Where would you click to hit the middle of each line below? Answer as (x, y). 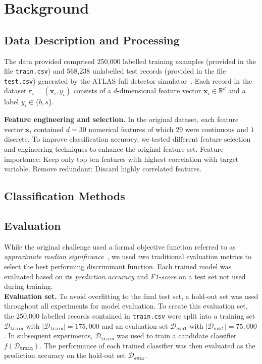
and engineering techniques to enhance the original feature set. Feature (114, 149)
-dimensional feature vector (159, 90)
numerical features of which (131, 129)
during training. (29, 286)
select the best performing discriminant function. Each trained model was (118, 266)
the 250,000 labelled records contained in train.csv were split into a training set (130, 315)
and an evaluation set (135, 325)
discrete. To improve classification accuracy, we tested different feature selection (127, 139)
